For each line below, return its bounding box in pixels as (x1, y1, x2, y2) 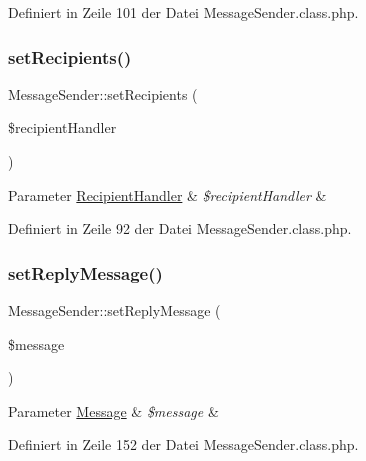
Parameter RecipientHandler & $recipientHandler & (8, 184, 327, 205)
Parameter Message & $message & (8, 400, 219, 421)
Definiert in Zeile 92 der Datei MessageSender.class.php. (8, 218, 352, 239)
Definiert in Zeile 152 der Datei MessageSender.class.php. (8, 434, 359, 455)
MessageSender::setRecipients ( (8, 83, 198, 104)
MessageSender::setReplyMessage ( (8, 300, 221, 320)
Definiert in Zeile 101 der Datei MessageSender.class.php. (8, 2, 359, 22)
